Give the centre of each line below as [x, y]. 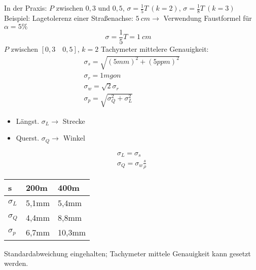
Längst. [28, 121]
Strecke [74, 121]
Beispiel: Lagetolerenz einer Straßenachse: [69, 18]
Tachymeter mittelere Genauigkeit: [155, 48]
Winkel [74, 138]
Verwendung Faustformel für [208, 18]
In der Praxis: [26, 8]
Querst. [28, 138]
